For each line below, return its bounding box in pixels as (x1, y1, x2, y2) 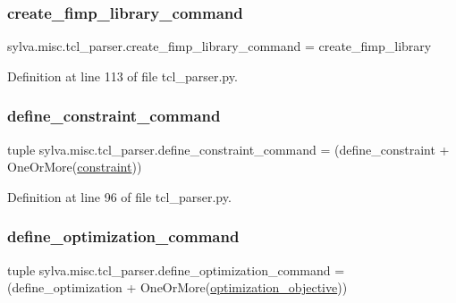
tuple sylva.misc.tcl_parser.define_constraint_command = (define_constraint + (7, 139, 450, 158)
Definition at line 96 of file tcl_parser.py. (7, 187, 232, 206)
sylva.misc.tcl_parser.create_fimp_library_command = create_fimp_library (7, 37, 432, 55)
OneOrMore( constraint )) (7, 157, 142, 176)
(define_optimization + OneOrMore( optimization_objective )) (7, 278, 348, 297)
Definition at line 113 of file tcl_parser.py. (7, 66, 238, 85)
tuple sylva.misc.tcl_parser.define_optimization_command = (7, 260, 345, 279)
